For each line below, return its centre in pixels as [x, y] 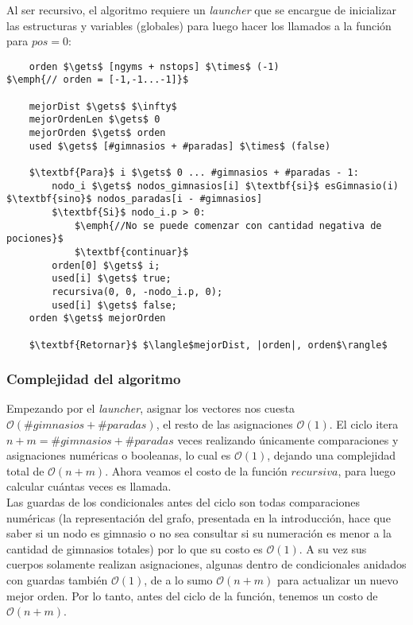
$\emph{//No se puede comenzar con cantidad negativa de [228, 225]
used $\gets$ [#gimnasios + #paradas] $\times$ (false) [180, 146]
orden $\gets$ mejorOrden [97, 318]
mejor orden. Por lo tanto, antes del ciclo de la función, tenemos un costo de [192, 595]
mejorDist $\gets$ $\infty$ [103, 106]
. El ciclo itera [364, 424]
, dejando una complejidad [332, 455]
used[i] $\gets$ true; [112, 279]
